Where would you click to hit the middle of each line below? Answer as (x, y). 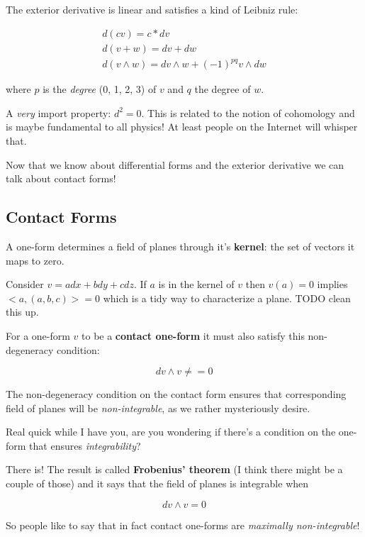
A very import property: (58, 112)
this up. (22, 312)
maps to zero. (35, 260)
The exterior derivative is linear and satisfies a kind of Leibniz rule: (152, 9)
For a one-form (38, 335)
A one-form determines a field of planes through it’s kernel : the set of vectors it (180, 246)
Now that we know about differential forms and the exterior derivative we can (175, 164)
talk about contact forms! (61, 178)
